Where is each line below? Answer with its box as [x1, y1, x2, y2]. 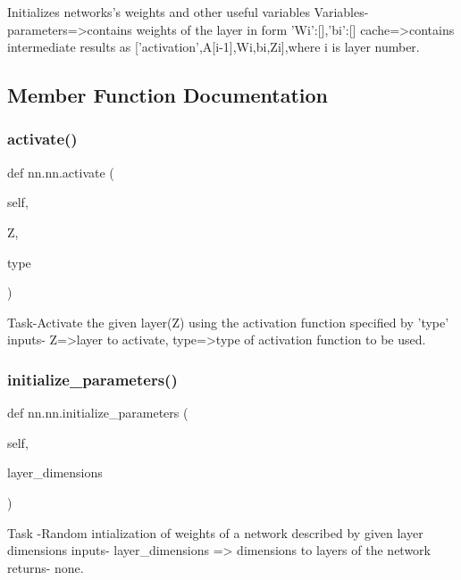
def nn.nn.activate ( [7, 162, 114, 181]
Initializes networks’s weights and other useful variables [7, 3, 310, 21]
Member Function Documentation [7, 81, 329, 109]
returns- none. [7, 558, 84, 576]
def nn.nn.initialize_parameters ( [7, 403, 189, 422]
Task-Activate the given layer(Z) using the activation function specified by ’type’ [7, 312, 449, 331]
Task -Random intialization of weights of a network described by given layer [7, 523, 423, 542]
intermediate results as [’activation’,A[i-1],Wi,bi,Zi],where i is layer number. [7, 37, 420, 56]
